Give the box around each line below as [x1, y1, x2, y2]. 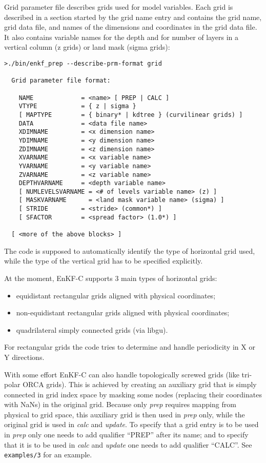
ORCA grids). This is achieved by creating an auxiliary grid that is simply [23, 379, 257, 390]
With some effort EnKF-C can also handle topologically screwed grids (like [4, 369, 239, 379]
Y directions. [4, 351, 45, 362]
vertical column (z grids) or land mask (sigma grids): [4, 42, 170, 52]
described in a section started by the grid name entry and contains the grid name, [4, 11, 262, 22]
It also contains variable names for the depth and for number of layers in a [4, 31, 239, 42]
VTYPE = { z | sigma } [18, 103, 136, 110]
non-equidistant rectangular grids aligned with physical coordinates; [16, 307, 230, 318]
